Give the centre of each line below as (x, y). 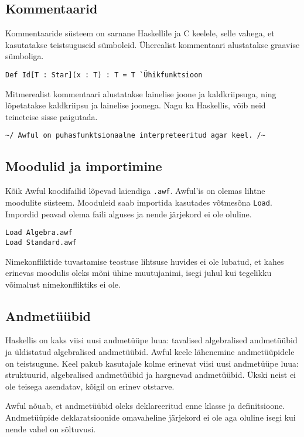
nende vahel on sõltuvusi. (51, 429)
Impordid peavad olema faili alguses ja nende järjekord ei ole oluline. (129, 214)
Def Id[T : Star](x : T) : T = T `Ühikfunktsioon (104, 75)
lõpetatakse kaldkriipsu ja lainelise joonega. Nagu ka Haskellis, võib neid (136, 105)
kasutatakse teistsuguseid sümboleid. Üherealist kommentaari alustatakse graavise (153, 44)
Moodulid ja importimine (84, 166)
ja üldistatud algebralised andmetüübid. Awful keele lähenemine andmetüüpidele (150, 352)
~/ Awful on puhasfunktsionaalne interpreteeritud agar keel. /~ (135, 136)
